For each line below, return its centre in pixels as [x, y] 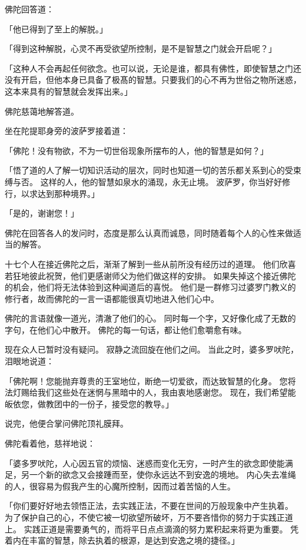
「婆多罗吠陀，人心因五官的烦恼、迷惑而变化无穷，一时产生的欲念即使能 [145, 463]
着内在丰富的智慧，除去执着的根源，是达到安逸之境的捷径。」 [122, 540]
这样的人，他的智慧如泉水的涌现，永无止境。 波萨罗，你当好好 [161, 181]
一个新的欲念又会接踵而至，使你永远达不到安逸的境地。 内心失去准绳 [162, 474]
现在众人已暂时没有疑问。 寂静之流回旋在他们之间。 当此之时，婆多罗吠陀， [152, 349]
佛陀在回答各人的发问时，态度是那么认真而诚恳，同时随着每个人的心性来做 [149, 232]
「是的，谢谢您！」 [42, 213]
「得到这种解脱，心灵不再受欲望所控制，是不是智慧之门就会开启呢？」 [141, 48]
